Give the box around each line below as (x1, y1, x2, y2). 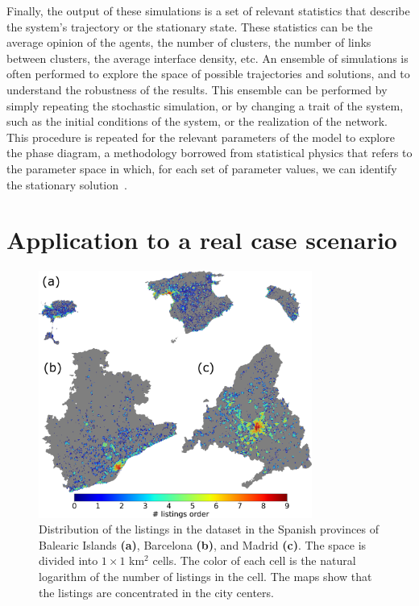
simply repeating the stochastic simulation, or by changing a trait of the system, (6, 97, 404, 114)
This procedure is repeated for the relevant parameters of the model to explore (6, 128, 395, 145)
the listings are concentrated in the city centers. (39, 583, 274, 600)
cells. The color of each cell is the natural (152, 552, 356, 569)
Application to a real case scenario (6, 223, 397, 256)
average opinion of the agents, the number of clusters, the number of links (6, 34, 371, 51)
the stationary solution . (6, 176, 127, 193)
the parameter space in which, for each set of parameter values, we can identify (6, 160, 397, 176)
